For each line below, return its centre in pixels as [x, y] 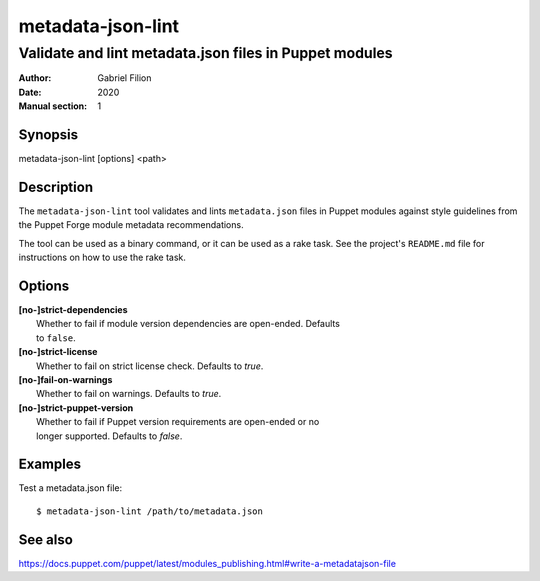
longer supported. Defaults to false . [109, 436]
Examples [50, 464]
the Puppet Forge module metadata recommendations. [131, 225]
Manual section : [53, 106]
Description [56, 186]
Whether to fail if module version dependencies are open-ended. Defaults [188, 324]
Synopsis [48, 134]
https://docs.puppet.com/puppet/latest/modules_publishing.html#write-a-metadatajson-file [207, 563]
